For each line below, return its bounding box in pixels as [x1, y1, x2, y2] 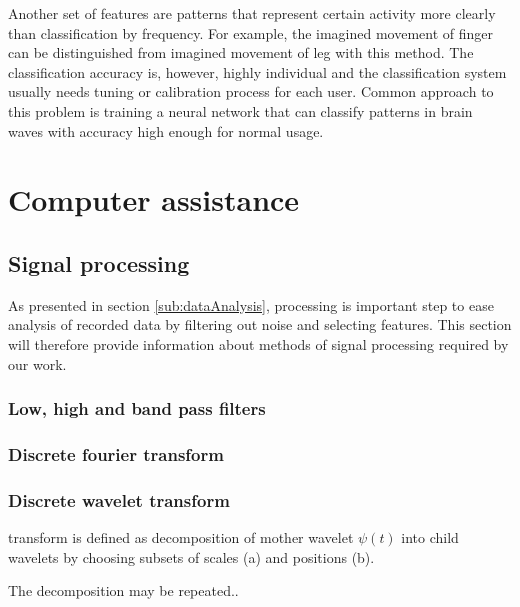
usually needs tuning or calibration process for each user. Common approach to [8, 81, 494, 102]
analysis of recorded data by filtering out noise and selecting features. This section [8, 314, 512, 335]
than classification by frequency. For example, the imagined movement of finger [8, 22, 494, 43]
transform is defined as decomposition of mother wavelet [8, 527, 354, 548]
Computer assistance [8, 179, 300, 220]
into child [401, 527, 459, 548]
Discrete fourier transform [8, 441, 224, 466]
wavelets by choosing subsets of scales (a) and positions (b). [8, 546, 375, 567]
